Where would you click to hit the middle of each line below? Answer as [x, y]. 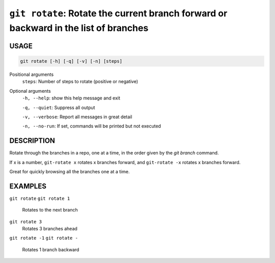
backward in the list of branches [79, 28]
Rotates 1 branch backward [51, 249]
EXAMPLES [28, 186]
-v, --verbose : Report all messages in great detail [77, 117]
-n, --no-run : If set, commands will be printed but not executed [92, 126]
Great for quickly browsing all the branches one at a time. [70, 171]
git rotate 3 [26, 221]
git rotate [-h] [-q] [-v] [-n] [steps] [71, 61]
